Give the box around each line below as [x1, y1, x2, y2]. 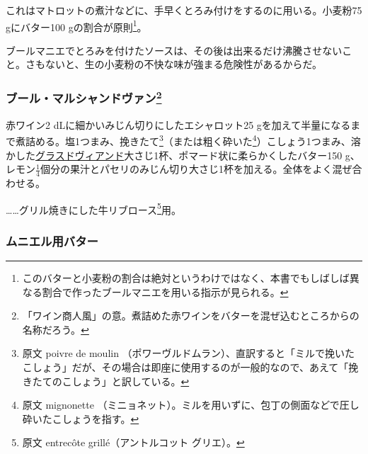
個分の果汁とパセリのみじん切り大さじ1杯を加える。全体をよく [40, 161, 333, 176]
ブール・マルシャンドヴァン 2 [6, 87, 162, 107]
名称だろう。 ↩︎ [22, 322, 89, 336]
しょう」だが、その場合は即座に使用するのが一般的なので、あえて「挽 [32, 360, 359, 374]
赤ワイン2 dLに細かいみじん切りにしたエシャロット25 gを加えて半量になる [6, 117, 351, 132]
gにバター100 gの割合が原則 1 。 [6, 17, 147, 34]
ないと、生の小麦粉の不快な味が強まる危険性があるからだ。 [45, 57, 323, 72]
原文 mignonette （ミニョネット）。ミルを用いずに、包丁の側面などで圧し [22, 397, 360, 412]
